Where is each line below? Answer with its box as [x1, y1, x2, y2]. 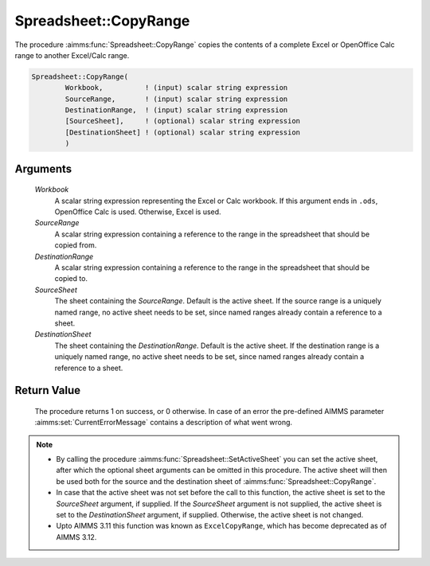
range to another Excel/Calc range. [14, 50, 130, 60]
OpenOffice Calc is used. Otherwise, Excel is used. [54, 207, 222, 217]
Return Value [14, 384, 81, 397]
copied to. [54, 274, 88, 283]
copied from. [54, 240, 97, 250]
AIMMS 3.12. [56, 532, 97, 541]
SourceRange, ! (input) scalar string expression [64, 94, 288, 103]
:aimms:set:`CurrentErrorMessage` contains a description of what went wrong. [34, 418, 293, 427]
